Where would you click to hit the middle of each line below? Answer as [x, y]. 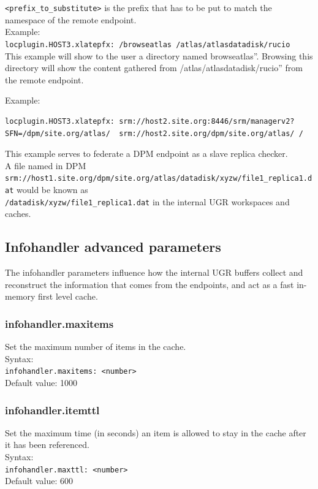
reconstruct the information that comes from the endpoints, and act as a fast [150, 284]
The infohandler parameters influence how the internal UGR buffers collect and [154, 272]
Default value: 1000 [41, 382]
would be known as [52, 190]
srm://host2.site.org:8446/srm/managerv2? [207, 121]
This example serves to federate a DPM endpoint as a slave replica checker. [146, 154]
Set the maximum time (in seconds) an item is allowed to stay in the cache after [156, 432]
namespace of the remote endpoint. [71, 19]
